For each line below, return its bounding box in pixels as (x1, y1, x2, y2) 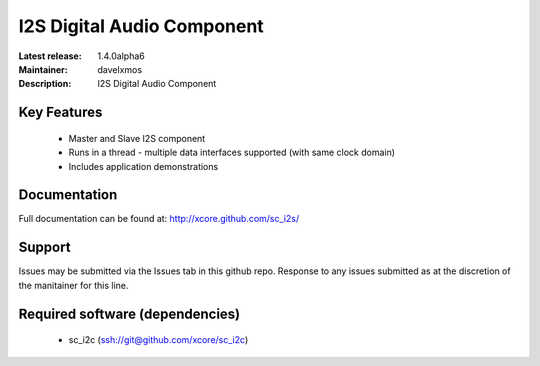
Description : (18, 78, 72, 90)
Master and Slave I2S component (68, 132, 206, 144)
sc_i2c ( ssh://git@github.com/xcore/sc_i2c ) (68, 334, 249, 346)
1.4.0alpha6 (97, 50, 145, 62)
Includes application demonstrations (68, 160, 219, 172)
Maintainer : (18, 63, 69, 75)
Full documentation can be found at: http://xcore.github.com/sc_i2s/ (18, 213, 300, 225)
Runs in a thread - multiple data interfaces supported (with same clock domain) (68, 146, 395, 159)
